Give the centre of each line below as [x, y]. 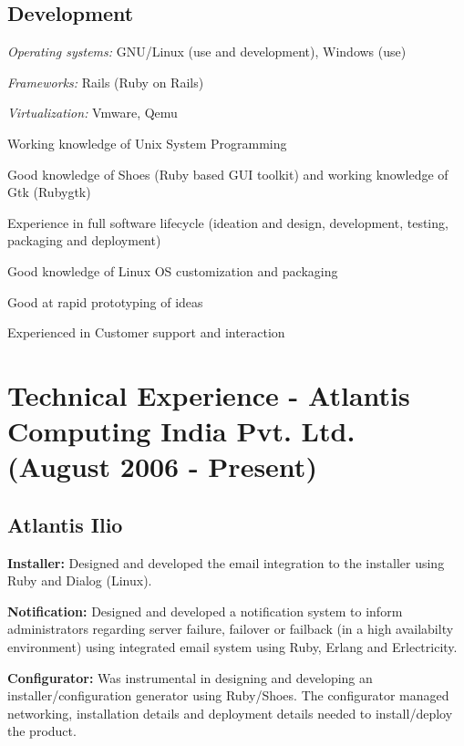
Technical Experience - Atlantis [209, 394]
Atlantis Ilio [65, 524]
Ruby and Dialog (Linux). [80, 580]
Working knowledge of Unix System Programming [147, 143]
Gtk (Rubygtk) [49, 192]
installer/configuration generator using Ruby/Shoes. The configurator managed [228, 695]
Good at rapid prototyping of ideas [105, 301]
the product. [42, 731]
